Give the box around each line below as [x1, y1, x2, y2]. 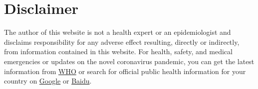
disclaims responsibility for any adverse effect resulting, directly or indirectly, [4, 36, 240, 47]
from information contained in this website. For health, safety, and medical [4, 46, 233, 57]
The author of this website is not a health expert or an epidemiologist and [4, 27, 231, 37]
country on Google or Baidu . [4, 76, 92, 86]
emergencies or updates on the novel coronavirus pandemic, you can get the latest [4, 56, 255, 66]
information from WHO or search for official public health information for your [4, 66, 246, 76]
